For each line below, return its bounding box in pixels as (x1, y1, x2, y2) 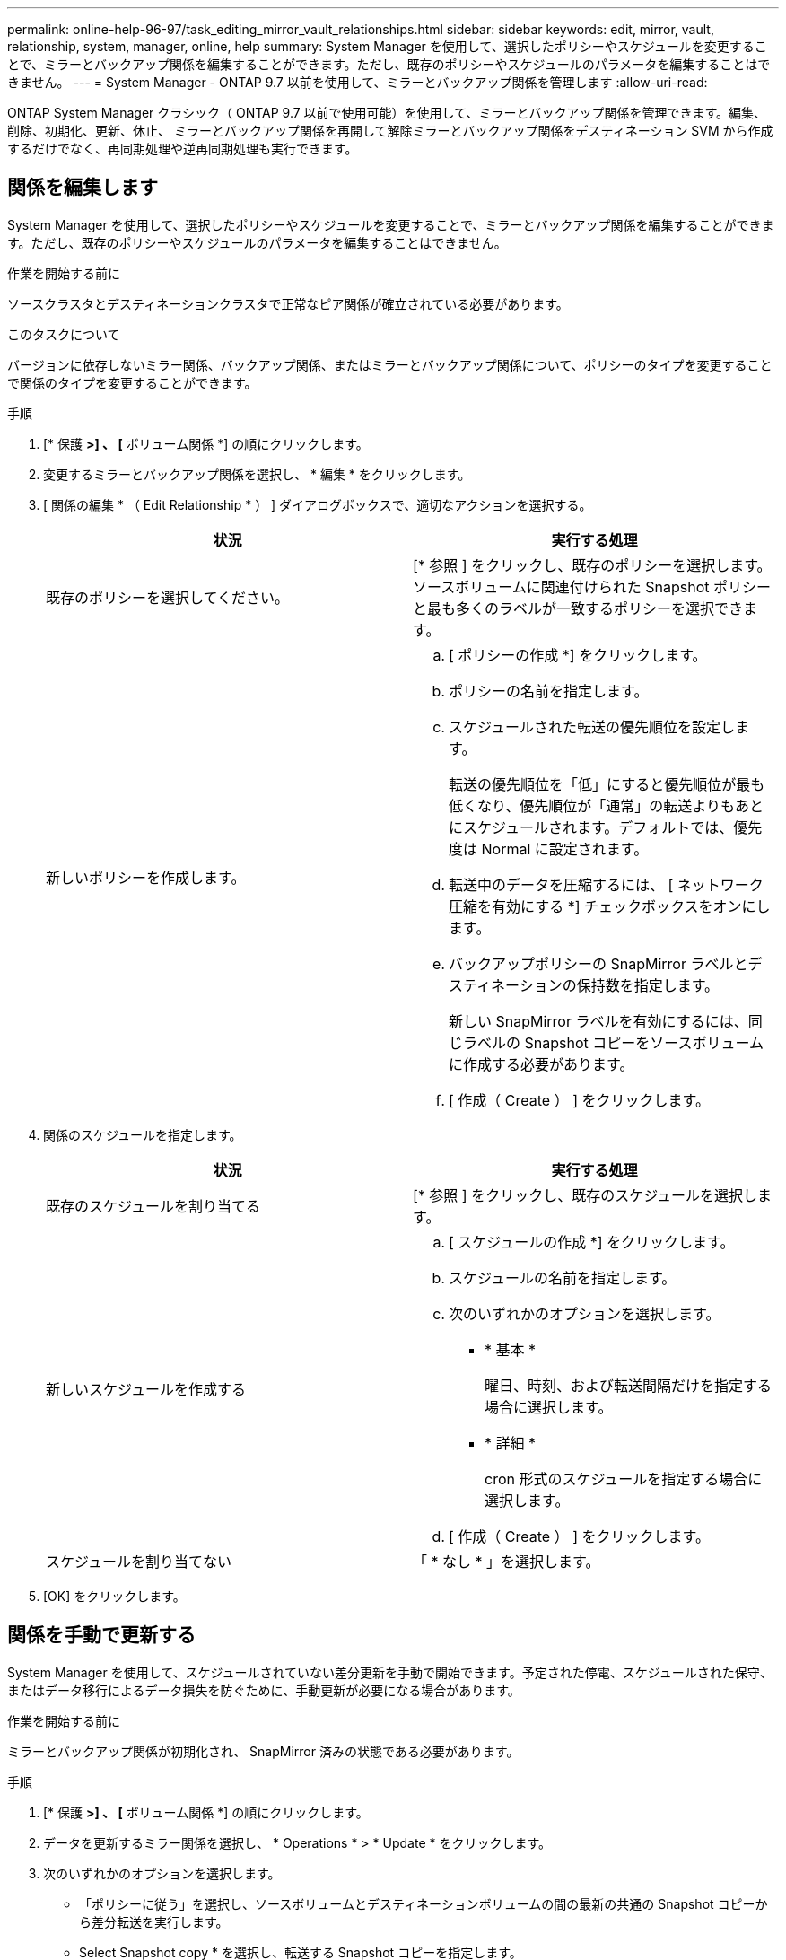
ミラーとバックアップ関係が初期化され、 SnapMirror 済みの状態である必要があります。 (7, 1743, 520, 1759)
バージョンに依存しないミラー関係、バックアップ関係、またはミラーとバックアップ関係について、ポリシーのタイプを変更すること (7, 356, 773, 372)
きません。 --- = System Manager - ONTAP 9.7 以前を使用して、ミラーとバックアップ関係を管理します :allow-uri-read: (7, 74, 708, 90)
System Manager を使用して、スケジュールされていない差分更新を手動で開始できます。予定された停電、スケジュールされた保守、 (7, 1664, 773, 1680)
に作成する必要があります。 (449, 1054, 634, 1073)
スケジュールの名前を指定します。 (449, 1268, 677, 1287)
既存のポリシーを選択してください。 (46, 588, 290, 607)
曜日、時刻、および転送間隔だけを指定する (485, 1376, 773, 1395)
